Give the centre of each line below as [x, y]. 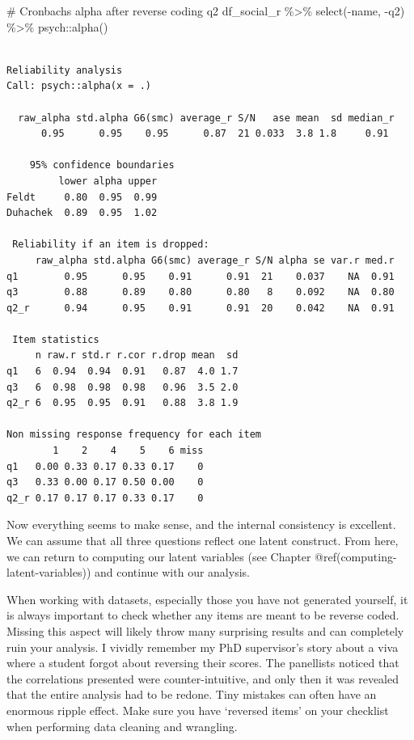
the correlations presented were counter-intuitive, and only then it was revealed [203, 678]
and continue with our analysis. [172, 572]
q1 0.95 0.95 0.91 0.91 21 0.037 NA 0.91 [201, 276]
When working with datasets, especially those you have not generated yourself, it [207, 599]
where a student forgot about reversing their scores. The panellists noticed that [203, 663]
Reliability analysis [65, 70]
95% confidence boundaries [102, 165]
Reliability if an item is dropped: [111, 245]
